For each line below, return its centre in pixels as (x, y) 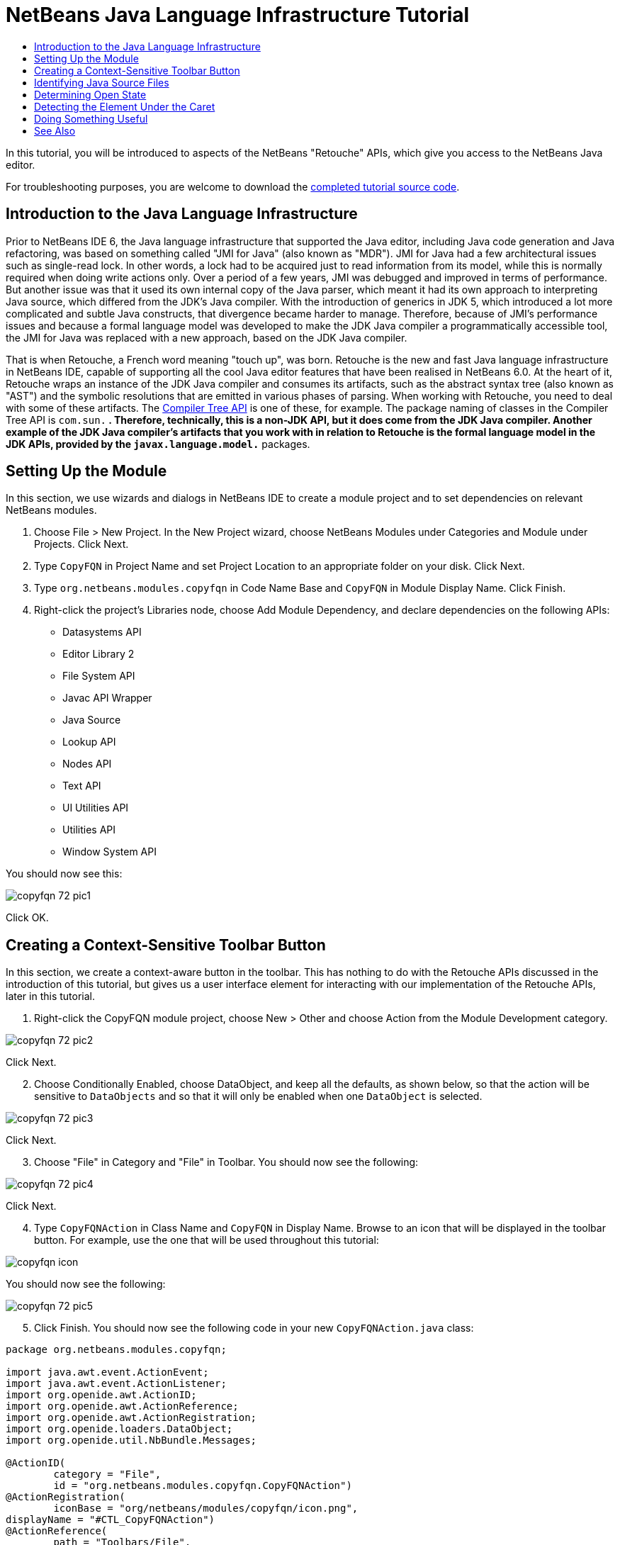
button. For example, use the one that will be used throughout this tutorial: (207, 1240)
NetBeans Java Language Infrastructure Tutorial (238, 15)
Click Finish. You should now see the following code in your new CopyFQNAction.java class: (254, 1328)
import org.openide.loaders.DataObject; (119, 1429)
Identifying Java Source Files (102, 82)
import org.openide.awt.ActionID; (101, 1395)
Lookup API (89, 742)
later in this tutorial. (51, 996)
